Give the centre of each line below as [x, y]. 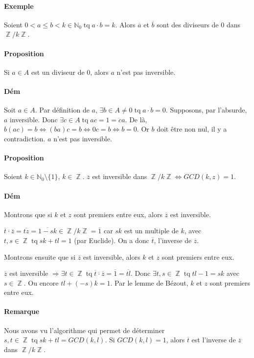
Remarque [22, 311]
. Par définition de [62, 110]
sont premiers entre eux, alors [118, 214]
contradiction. [25, 138]
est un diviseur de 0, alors [70, 72]
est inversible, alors [112, 257]
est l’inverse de [214, 340]
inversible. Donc [34, 119]
